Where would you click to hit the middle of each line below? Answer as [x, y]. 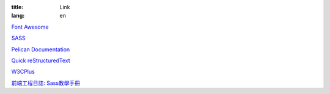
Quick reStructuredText [41, 60]
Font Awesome [30, 27]
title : [17, 7]
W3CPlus [23, 72]
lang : [18, 16]
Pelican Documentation [41, 49]
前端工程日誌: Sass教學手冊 [46, 83]
